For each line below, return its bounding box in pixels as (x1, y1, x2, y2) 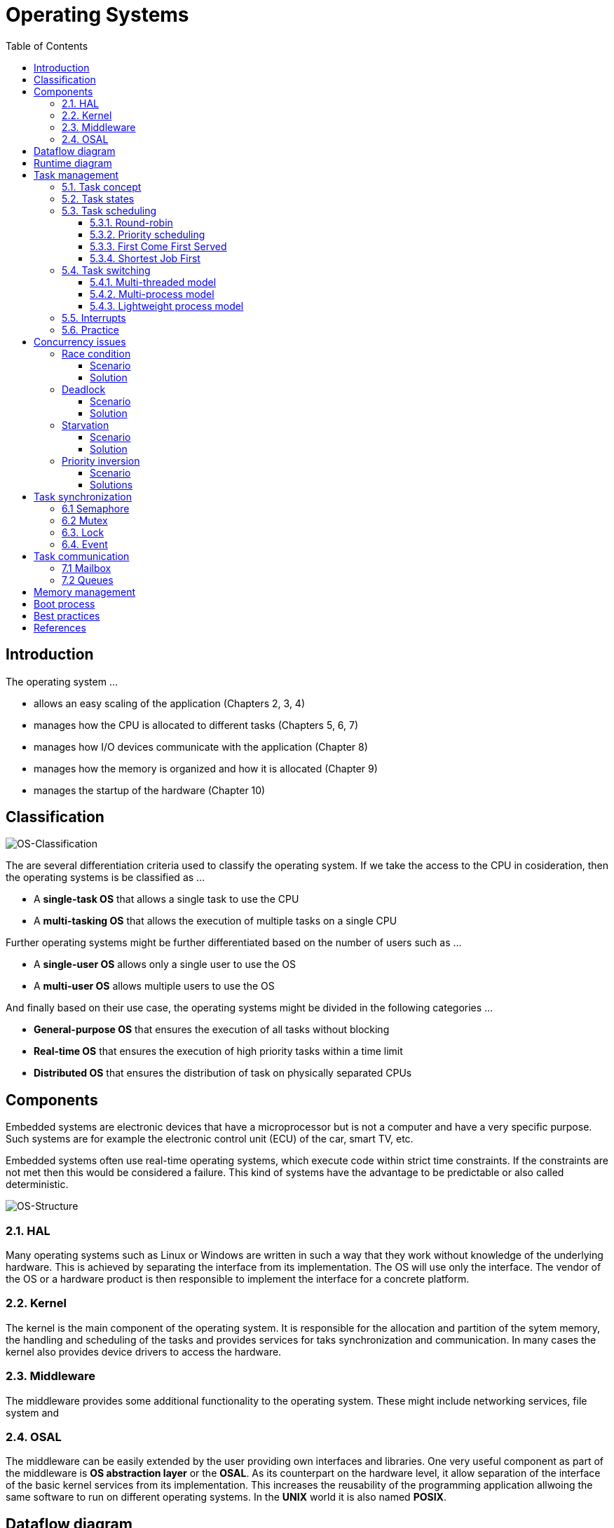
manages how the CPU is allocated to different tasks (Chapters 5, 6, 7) (34, 718, 359, 731)
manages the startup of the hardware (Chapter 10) (34, 784, 266, 796)
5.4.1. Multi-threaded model (90, 275, 217, 288)
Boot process (34, 597, 95, 610)
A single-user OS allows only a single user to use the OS (34, 958, 296, 971)
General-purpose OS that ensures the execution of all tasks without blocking (34, 1023, 390, 1036)
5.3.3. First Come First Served (90, 240, 227, 252)
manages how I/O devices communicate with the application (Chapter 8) (34, 740, 368, 753)
